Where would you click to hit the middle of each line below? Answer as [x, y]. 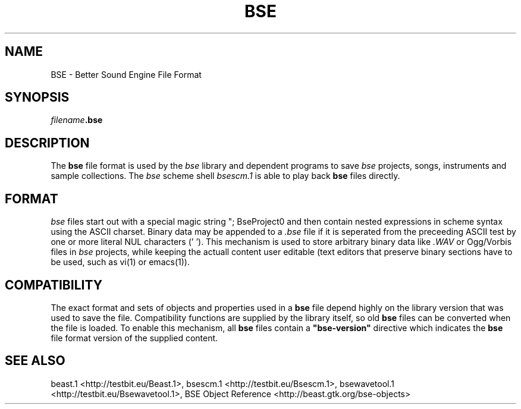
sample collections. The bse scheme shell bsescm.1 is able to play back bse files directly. [225, 176]
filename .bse [77, 120]
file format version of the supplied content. [134, 338]
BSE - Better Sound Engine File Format [126, 74]
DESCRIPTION [47, 143]
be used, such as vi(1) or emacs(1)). [120, 262]
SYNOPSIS [37, 97]
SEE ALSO [35, 361]
